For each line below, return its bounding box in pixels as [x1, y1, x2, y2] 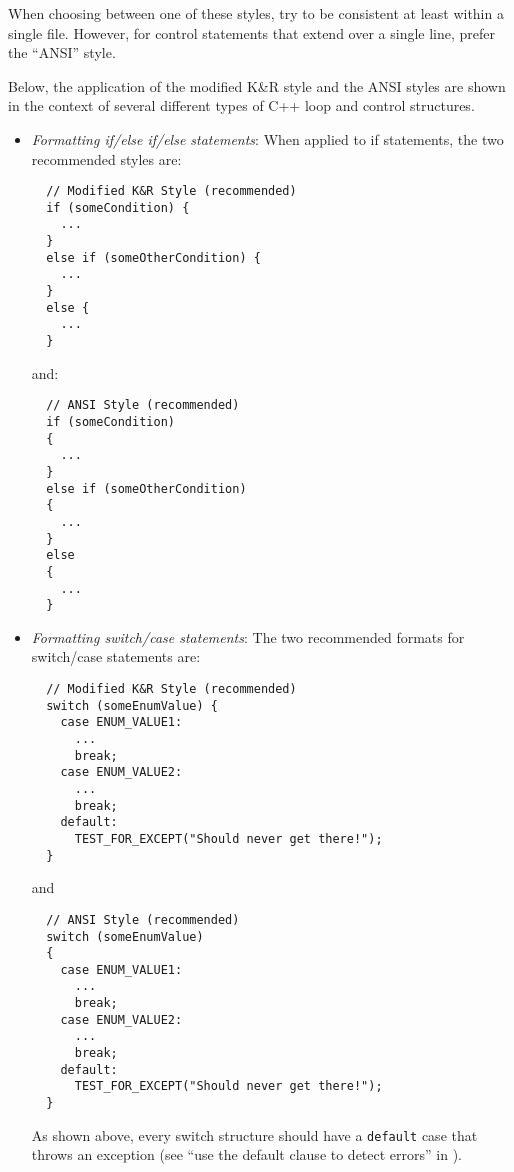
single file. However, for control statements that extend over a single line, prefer [8, 22, 496, 43]
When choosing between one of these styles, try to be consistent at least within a [8, 3, 504, 23]
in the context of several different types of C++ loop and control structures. [8, 95, 475, 116]
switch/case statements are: [31, 646, 201, 667]
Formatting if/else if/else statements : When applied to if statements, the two [31, 128, 504, 149]
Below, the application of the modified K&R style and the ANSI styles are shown [8, 75, 506, 96]
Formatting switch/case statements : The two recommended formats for [31, 626, 465, 647]
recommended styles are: [31, 148, 182, 169]
